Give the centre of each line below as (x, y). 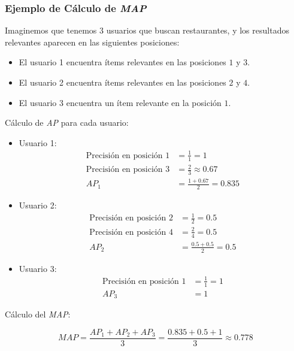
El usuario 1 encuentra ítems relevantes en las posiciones (122, 62)
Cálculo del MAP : (38, 314)
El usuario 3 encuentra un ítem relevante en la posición (120, 102)
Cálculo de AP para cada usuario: (67, 122)
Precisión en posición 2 (131, 218)
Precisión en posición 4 (131, 232)
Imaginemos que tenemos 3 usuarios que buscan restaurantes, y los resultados (147, 30)
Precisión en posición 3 (128, 170)
